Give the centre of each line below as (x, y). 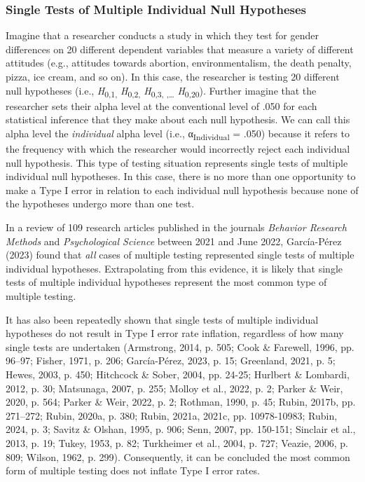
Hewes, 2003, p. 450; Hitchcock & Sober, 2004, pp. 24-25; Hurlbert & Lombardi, (178, 374)
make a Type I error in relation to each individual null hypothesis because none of (182, 190)
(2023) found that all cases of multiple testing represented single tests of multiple (180, 255)
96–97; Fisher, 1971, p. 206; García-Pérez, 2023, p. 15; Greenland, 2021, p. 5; (171, 360)
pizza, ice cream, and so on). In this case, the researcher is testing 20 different (173, 76)
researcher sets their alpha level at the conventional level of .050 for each (161, 105)
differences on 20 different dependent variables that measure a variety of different (180, 49)
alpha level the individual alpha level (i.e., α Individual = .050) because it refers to (178, 134)
